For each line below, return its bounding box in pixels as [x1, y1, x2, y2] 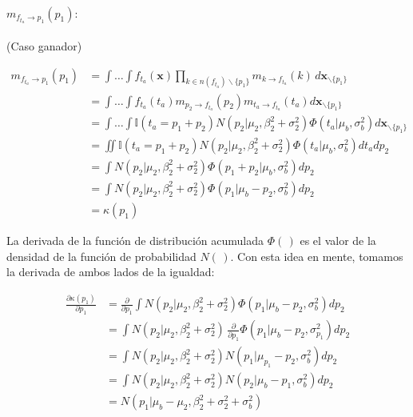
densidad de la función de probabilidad [6, 247, 197, 264]
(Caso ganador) [6, 38, 82, 54]
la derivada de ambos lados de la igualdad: [6, 263, 215, 280]
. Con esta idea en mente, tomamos [230, 247, 403, 264]
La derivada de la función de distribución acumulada [6, 231, 264, 248]
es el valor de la [300, 231, 376, 248]
